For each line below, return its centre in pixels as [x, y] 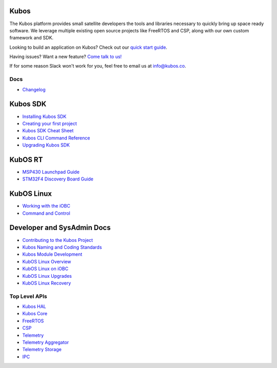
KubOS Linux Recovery [47, 283]
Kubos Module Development [52, 254]
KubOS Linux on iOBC [45, 269]
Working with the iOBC [46, 206]
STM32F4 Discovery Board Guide [58, 179]
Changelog [34, 89]
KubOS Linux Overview [47, 261]
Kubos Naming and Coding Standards [62, 247]
